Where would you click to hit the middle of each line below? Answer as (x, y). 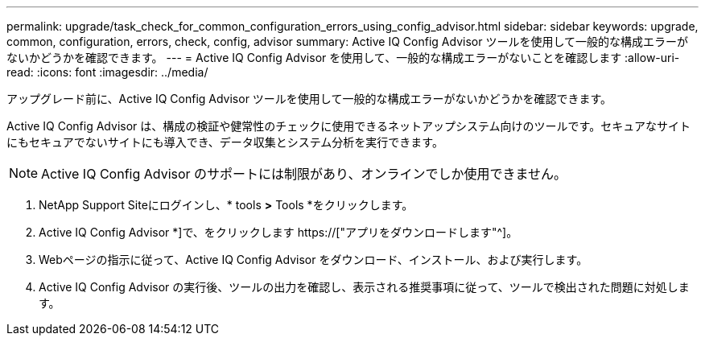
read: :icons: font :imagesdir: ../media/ (107, 72)
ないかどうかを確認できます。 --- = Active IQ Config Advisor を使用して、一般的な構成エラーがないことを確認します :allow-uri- (343, 58)
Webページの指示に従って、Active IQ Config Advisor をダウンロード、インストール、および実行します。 (313, 260)
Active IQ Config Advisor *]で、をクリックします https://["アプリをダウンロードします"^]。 (278, 232)
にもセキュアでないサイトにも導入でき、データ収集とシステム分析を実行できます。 (225, 142)
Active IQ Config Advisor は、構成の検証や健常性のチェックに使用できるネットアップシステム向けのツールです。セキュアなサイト (348, 126)
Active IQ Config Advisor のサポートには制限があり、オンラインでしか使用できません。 (304, 174)
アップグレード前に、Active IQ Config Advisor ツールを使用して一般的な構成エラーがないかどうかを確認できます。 (309, 99)
